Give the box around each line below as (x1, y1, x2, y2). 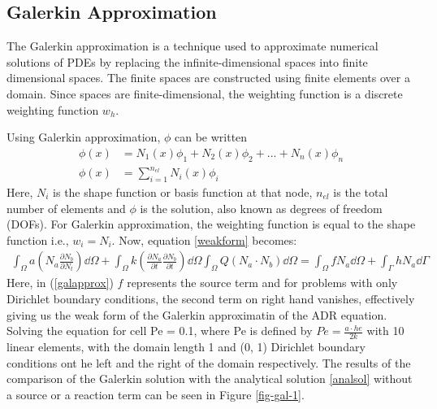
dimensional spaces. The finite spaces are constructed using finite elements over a (6, 69, 410, 86)
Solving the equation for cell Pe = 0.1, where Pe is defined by (6, 322, 313, 339)
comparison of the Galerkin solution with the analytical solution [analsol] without (6, 370, 413, 387)
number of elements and (6, 199, 126, 216)
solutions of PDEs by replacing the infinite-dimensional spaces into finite (6, 53, 368, 70)
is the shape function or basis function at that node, (53, 183, 313, 200)
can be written (174, 128, 248, 146)
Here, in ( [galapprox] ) (6, 274, 114, 291)
